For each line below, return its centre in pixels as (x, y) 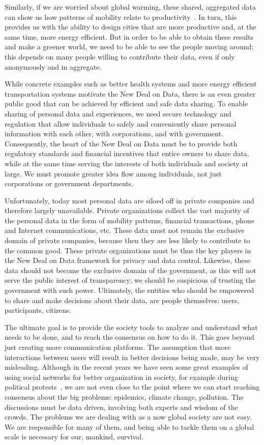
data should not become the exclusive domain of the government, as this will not (130, 270)
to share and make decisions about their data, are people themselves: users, (122, 300)
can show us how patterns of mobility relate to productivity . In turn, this (121, 17)
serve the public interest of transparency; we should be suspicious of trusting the (130, 280)
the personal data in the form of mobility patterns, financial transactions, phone (129, 220)
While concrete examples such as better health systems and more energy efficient (131, 84)
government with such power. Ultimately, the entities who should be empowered (129, 290)
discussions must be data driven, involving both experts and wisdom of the (121, 407)
